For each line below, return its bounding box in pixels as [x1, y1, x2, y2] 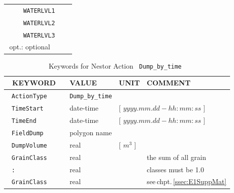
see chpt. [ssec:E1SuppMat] [147, 176, 227, 187]
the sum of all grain [147, 152, 206, 162]
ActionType [11, 93, 47, 100]
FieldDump [11, 129, 44, 137]
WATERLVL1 [23, 7, 55, 14]
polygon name [69, 127, 112, 137]
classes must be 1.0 [147, 164, 204, 174]
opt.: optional [9, 41, 50, 52]
